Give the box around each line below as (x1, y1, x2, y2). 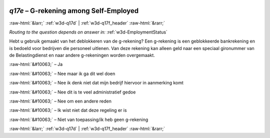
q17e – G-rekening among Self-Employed (9, 6, 139, 15)
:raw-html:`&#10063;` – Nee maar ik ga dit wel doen (9, 70, 115, 76)
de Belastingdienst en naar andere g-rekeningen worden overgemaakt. (9, 52, 155, 58)
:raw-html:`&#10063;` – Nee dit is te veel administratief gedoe (9, 89, 136, 95)
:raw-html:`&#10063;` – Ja (9, 61, 63, 67)
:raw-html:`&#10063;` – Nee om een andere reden (9, 98, 112, 104)
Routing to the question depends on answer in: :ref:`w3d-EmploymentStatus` (9, 29, 167, 35)
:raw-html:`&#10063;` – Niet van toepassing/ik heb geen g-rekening (9, 116, 148, 122)
